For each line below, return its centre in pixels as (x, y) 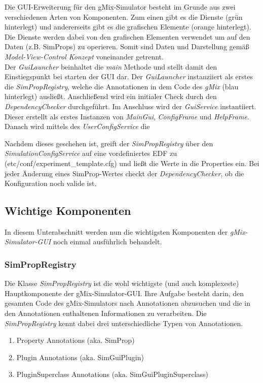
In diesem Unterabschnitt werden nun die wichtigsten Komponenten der (116, 231)
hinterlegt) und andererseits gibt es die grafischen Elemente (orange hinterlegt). (128, 27)
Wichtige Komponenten (68, 211)
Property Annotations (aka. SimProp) (76, 340)
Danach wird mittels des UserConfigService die (77, 126)
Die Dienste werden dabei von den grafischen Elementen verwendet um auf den (127, 36)
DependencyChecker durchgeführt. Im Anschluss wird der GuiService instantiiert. (130, 106)
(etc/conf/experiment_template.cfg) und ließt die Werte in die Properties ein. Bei (132, 163)
